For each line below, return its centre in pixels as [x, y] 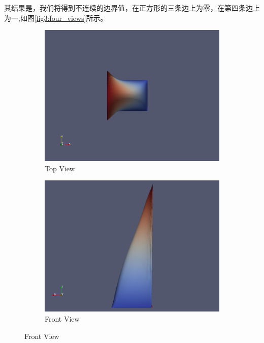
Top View [60, 168]
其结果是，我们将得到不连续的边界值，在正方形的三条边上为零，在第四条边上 [132, 8]
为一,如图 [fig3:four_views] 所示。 [56, 18]
